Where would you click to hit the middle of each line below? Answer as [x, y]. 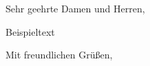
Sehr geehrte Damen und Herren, [75, 8]
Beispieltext [30, 31]
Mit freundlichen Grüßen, [59, 55]
